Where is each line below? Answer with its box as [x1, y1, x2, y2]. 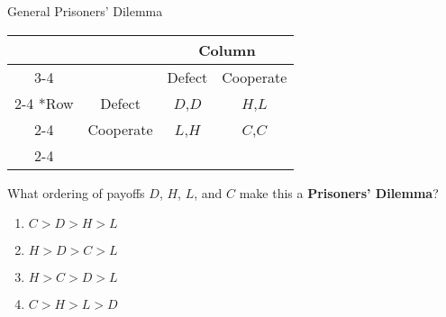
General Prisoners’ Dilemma [7, 2, 163, 20]
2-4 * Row [14, 92, 74, 113]
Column [198, 39, 256, 60]
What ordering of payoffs [7, 183, 145, 202]
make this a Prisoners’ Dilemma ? [239, 183, 439, 202]
